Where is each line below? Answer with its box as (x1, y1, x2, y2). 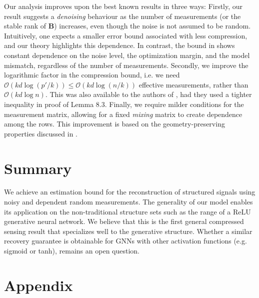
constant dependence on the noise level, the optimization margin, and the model (4, 49, 250, 60)
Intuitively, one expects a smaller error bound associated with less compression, (4, 30, 247, 40)
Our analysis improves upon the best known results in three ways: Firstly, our (4, 1, 243, 11)
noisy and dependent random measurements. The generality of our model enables (4, 196, 253, 207)
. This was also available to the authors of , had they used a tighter (45, 89, 252, 99)
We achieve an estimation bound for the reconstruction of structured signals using (4, 186, 255, 197)
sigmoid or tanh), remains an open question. (4, 245, 139, 255)
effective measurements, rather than (138, 79, 248, 89)
